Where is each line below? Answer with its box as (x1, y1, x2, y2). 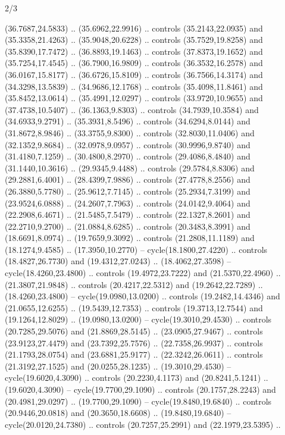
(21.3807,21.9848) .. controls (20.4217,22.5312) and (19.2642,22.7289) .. (5, 278, 263, 290)
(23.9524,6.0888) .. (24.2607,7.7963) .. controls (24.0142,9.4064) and (5, 196, 250, 209)
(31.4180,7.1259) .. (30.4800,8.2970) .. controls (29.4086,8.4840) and (5, 150, 250, 162)
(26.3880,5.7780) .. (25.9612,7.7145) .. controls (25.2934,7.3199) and (5, 184, 250, 197)
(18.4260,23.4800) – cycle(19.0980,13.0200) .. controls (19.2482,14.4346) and (5, 290, 280, 302)
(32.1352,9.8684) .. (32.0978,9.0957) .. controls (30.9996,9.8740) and (5, 138, 250, 151)
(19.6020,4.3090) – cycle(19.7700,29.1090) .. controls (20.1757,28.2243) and (5, 383, 276, 395)
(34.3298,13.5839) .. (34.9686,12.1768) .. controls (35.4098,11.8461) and (5, 80, 263, 92)
